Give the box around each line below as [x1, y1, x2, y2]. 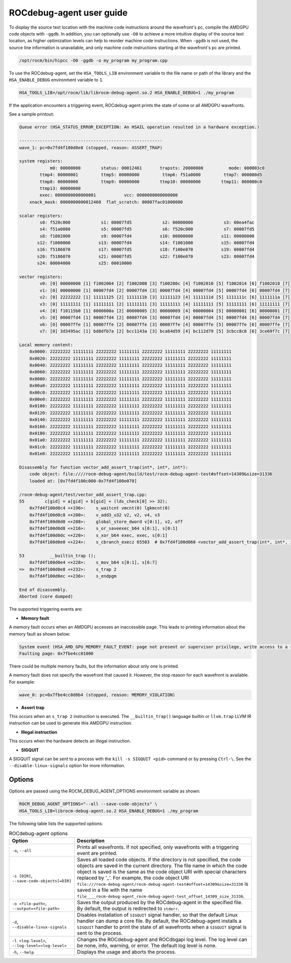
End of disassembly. [19, 587, 68, 593]
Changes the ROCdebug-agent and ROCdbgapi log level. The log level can [77, 936, 247, 943]
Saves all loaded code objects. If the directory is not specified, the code [77, 856, 241, 863]
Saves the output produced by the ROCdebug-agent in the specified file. [77, 899, 242, 906]
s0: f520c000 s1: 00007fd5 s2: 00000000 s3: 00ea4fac [39, 219, 255, 225]
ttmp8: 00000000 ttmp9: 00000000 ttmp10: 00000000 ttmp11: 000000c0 [39, 179, 262, 184]
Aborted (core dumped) [19, 594, 73, 599]
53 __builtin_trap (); [19, 553, 97, 559]
